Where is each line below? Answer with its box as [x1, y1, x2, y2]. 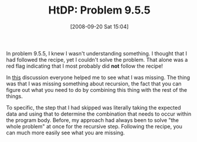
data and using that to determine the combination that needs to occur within [6, 110, 192, 117]
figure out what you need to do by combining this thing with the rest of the [6, 86, 188, 93]
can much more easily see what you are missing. [6, 129, 125, 136]
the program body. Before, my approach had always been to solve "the [6, 116, 179, 124]
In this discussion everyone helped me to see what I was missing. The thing [6, 74, 190, 81]
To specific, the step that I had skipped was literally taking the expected [6, 104, 182, 111]
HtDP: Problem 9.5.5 [48, 4, 151, 17]
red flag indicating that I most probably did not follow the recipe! [6, 62, 163, 70]
